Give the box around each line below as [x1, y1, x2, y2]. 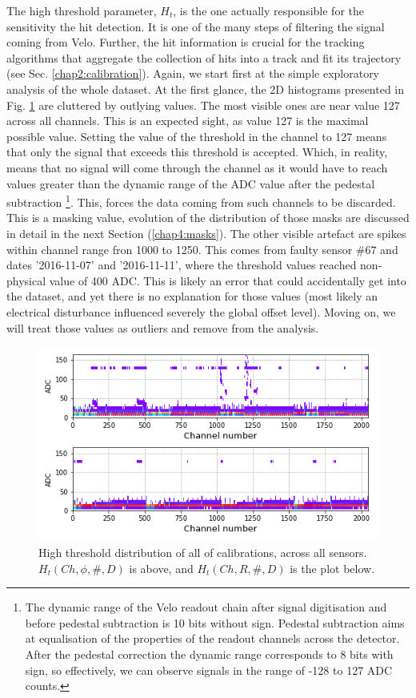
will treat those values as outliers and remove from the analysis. [6, 319, 319, 336]
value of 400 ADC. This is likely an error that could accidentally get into [49, 272, 406, 288]
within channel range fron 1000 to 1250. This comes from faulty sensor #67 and [6, 240, 398, 257]
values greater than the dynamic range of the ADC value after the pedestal [6, 175, 375, 192]
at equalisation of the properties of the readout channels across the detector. [25, 630, 400, 647]
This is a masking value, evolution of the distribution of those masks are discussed [6, 209, 410, 226]
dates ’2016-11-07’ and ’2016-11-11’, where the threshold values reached [6, 256, 357, 273]
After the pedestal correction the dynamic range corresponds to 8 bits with [25, 645, 394, 662]
